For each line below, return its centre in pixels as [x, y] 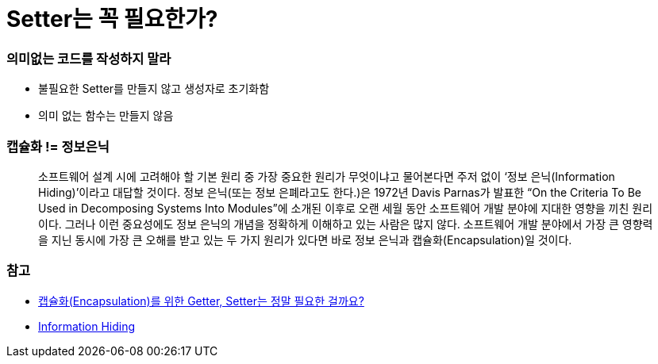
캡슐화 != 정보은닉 [58, 146]
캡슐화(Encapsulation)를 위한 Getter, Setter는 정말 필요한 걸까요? [201, 301]
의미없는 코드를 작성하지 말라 [89, 58]
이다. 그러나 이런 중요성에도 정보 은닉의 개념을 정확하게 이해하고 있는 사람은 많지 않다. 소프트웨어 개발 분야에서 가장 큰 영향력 [346, 224]
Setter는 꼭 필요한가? [112, 19]
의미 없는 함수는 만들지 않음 [106, 116]
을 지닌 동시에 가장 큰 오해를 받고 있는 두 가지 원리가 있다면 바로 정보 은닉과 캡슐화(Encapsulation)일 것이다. [305, 239]
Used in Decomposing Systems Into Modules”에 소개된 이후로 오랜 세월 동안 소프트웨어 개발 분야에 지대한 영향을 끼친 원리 [346, 208]
